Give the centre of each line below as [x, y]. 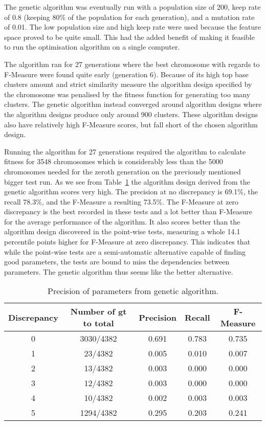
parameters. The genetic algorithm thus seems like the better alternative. [119, 271]
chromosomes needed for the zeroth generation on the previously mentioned [123, 171]
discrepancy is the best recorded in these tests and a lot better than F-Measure [128, 211]
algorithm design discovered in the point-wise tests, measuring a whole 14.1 [122, 231]
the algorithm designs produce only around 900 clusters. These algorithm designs [131, 114]
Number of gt [98, 311]
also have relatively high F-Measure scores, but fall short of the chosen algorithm [131, 124]
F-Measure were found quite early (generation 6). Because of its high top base [126, 74]
